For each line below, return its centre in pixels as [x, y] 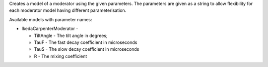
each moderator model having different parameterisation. [68, 10]
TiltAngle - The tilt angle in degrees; [71, 35]
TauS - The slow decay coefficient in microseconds [87, 49]
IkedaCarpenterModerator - [50, 29]
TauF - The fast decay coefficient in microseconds [86, 42]
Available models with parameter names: [51, 19]
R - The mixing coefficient [61, 56]
